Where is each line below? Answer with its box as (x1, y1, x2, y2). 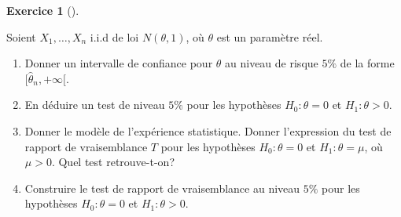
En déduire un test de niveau (24, 96, 165, 113)
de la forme (340, 55, 395, 71)
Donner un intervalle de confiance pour (24, 55, 213, 71)
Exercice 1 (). (6, 2, 79, 18)
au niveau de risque (225, 55, 318, 71)
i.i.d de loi (90, 28, 139, 45)
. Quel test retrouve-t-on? (51, 154, 175, 170)
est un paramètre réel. (216, 28, 323, 45)
